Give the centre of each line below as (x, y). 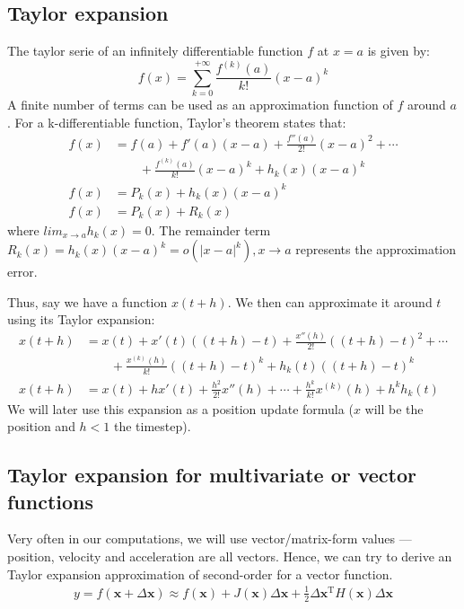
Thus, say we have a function (88, 301)
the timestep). (153, 426)
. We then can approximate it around (330, 301)
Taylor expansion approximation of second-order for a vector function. (200, 574)
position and (41, 426)
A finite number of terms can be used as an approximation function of (200, 105)
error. (22, 272)
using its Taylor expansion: (81, 319)
